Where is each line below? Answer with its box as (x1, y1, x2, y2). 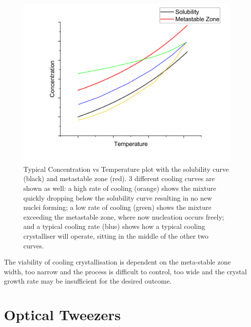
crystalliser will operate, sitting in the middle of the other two (23, 230, 209, 241)
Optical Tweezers (4, 305, 121, 325)
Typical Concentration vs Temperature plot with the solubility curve (23, 163, 229, 174)
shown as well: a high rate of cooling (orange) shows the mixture (23, 183, 216, 193)
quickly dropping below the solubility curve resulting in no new (23, 192, 212, 203)
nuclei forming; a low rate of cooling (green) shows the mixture (23, 202, 212, 212)
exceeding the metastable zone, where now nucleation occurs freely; (23, 211, 224, 222)
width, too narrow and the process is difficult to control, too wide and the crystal (4, 266, 247, 276)
